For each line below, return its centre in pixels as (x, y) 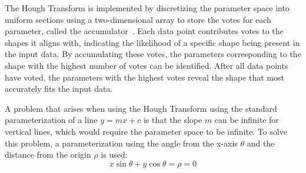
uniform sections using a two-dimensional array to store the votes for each (138, 19)
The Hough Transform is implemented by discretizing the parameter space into (147, 8)
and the (261, 143)
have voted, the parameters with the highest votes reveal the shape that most (144, 77)
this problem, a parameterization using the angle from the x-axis (121, 143)
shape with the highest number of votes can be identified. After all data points (147, 65)
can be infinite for (247, 120)
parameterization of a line (51, 120)
